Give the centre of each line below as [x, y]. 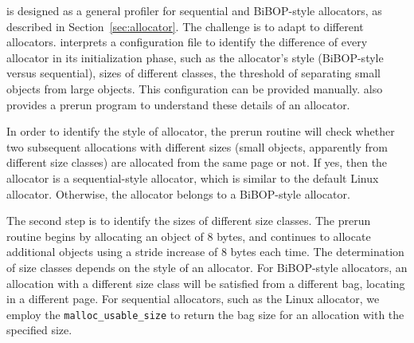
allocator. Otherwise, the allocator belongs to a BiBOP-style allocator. [178, 193]
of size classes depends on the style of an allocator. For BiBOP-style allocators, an [207, 267]
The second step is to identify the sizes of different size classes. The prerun [189, 221]
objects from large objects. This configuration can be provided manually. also [195, 88]
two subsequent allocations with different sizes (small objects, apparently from [197, 146]
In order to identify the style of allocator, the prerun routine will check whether [201, 131]
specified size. [39, 330]
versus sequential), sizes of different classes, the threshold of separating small [193, 73]
